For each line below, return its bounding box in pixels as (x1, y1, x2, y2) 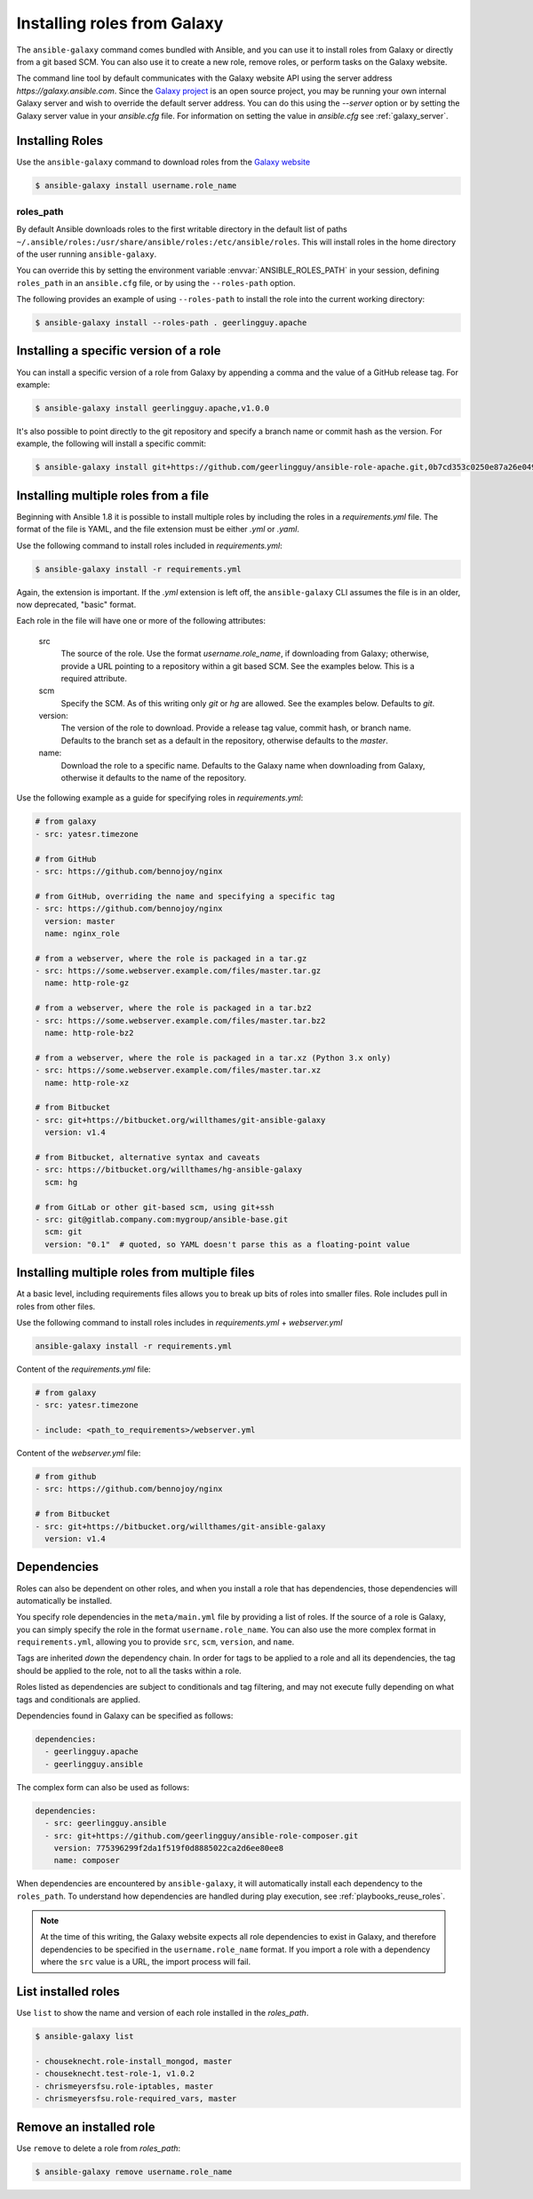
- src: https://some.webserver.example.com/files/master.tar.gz (35, 966, 322, 976)
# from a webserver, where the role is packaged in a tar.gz (35, 953, 307, 963)
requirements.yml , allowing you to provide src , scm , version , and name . (16, 1637, 295, 1647)
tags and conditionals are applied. (16, 1693, 141, 1705)
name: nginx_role (44, 928, 120, 938)
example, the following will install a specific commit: (16, 438, 206, 449)
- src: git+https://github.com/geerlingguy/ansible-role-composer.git (44, 1830, 359, 1841)
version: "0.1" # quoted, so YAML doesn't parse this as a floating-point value (44, 1239, 410, 1249)
